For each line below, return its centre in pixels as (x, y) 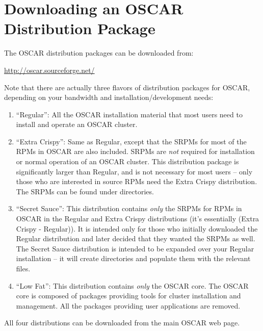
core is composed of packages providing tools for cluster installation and (128, 296)
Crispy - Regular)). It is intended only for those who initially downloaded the (137, 228)
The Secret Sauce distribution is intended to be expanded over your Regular (135, 248)
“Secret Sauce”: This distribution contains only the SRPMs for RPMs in (129, 208)
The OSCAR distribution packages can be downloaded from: (99, 53)
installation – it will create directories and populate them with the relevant (133, 258)
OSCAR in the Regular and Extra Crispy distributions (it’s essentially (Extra (138, 219)
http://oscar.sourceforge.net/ (49, 70)
